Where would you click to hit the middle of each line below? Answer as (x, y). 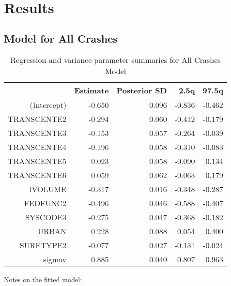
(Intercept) (48, 105)
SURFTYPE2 (43, 245)
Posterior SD (142, 90)
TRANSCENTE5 (37, 161)
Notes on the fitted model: (43, 279)
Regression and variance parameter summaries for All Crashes (115, 60)
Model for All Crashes (61, 38)
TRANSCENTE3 (37, 133)
